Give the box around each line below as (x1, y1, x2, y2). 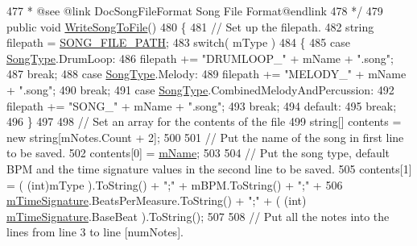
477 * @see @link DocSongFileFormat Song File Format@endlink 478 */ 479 (6, 2, 383, 19)
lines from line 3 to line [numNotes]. (6, 223, 184, 240)
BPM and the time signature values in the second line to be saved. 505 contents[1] (6, 160, 412, 177)
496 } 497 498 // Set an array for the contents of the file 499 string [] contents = (6, 113, 402, 130)
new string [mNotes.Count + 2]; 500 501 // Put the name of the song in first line (6, 128, 404, 145)
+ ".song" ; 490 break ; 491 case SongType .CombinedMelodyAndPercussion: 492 (6, 81, 394, 98)
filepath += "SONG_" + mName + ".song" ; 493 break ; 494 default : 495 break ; (6, 97, 397, 114)
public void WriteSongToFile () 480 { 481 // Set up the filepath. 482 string (6, 18, 374, 35)
